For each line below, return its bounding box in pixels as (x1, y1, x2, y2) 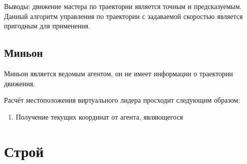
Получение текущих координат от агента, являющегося (15, 111, 183, 122)
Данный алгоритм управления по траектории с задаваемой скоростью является (4, 10, 243, 21)
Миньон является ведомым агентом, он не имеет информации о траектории (4, 68, 233, 78)
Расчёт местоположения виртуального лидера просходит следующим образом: (4, 95, 241, 105)
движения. (4, 78, 35, 88)
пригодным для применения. (4, 20, 90, 31)
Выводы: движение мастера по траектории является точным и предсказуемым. (4, 1, 242, 11)
